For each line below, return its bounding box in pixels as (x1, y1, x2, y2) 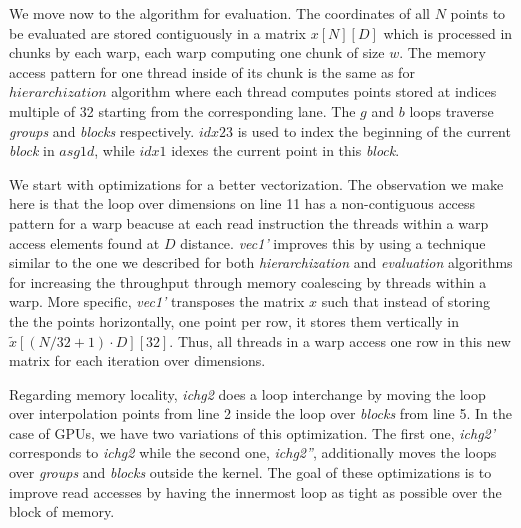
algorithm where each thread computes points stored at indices (111, 81, 497, 102)
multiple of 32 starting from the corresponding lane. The (9, 100, 356, 121)
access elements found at (9, 232, 160, 253)
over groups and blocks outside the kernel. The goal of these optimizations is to (9, 462, 492, 483)
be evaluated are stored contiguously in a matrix (9, 22, 306, 43)
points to (450, 3, 506, 23)
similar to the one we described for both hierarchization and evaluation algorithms (9, 252, 513, 273)
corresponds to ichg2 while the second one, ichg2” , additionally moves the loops (9, 442, 497, 463)
